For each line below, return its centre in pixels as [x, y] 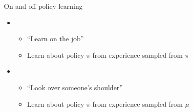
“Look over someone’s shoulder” [75, 87]
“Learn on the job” [55, 39]
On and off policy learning [43, 6]
